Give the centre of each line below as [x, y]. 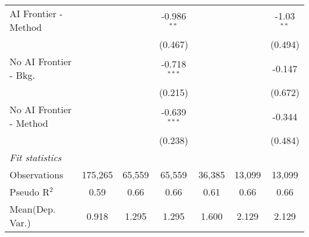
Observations [37, 174]
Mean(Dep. [33, 209]
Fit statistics [36, 157]
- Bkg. [22, 75]
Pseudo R [30, 192]
